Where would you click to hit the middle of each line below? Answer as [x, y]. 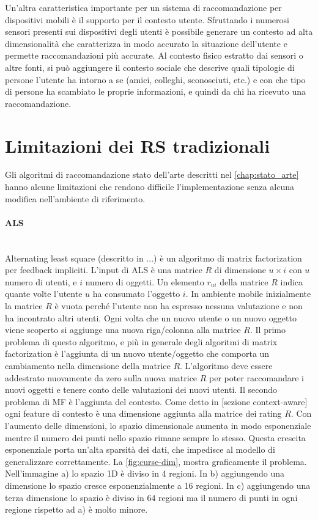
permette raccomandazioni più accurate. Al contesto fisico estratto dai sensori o [154, 55]
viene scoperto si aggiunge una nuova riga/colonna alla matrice [123, 330]
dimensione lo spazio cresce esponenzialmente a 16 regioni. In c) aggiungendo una [158, 485]
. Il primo [268, 330]
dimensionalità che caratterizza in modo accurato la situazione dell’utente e [146, 43]
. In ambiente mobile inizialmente [248, 294]
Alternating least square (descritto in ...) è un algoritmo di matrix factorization [153, 258]
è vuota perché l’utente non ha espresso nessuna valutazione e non [179, 306]
